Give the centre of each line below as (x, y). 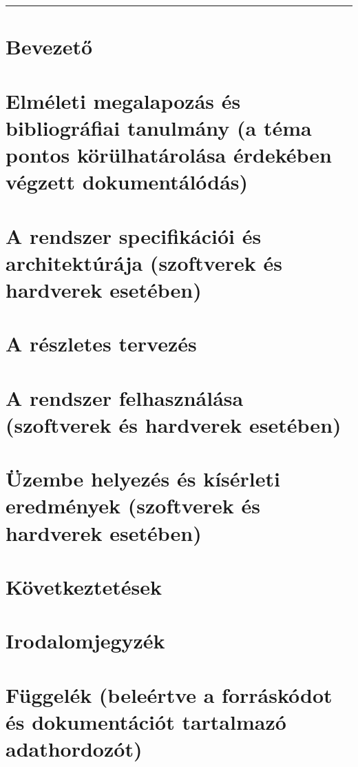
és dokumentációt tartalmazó (146, 721)
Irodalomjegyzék (85, 641)
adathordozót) (74, 749)
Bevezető (49, 47)
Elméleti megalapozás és (123, 100)
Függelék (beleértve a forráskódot (169, 694)
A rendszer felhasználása (125, 397)
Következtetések (84, 586)
